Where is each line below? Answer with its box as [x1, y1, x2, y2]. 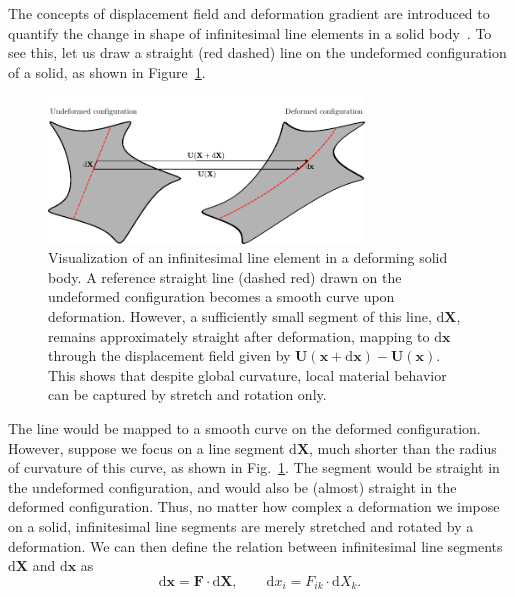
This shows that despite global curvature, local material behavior [48, 364, 447, 385]
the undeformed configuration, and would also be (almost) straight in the [8, 476, 457, 497]
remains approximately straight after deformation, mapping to [48, 325, 430, 346]
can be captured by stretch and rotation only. [48, 384, 327, 405]
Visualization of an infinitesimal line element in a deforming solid [48, 247, 448, 268]
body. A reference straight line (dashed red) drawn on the [48, 266, 402, 287]
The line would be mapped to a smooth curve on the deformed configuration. [8, 417, 481, 438]
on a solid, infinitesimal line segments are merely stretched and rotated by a [8, 515, 474, 536]
